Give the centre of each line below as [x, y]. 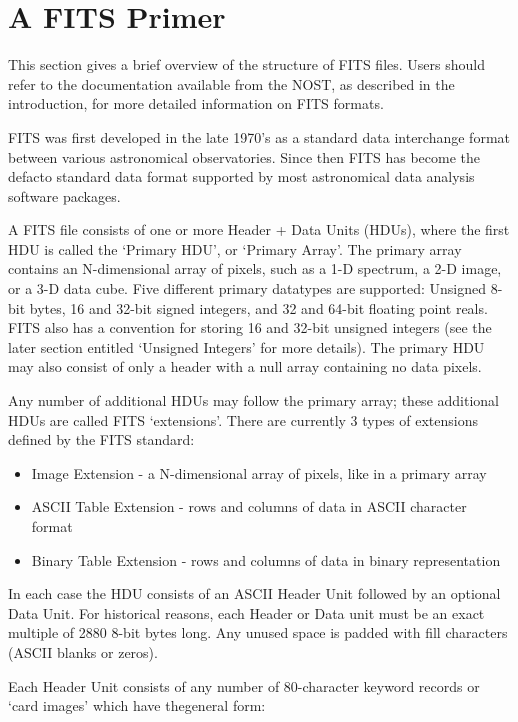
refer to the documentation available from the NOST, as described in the [231, 83]
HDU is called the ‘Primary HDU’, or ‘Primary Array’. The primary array [235, 248]
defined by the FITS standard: [101, 439]
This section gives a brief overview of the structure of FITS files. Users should [246, 64]
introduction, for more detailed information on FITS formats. [196, 103]
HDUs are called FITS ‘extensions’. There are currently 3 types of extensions [243, 419]
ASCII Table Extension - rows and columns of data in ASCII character [249, 506]
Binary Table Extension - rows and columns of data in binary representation [266, 559]
